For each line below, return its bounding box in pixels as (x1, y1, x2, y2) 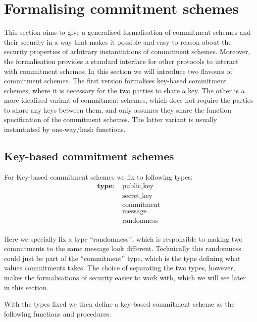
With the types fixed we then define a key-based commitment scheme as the (4, 299, 235, 309)
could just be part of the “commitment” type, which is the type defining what (4, 253, 241, 263)
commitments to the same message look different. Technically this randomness (4, 243, 241, 254)
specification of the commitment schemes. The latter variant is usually (4, 114, 217, 125)
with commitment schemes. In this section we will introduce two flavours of (4, 65, 232, 76)
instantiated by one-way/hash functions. (4, 124, 126, 134)
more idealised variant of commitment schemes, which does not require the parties (4, 95, 253, 105)
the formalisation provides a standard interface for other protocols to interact (4, 56, 239, 66)
